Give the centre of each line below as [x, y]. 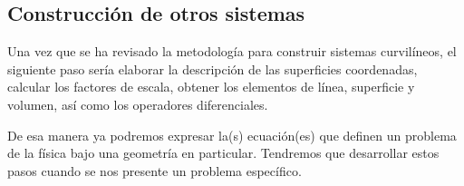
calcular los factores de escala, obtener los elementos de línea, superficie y [211, 87]
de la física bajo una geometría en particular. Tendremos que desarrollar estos [223, 153]
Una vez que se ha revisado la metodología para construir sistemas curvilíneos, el [232, 51]
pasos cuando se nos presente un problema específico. [155, 170]
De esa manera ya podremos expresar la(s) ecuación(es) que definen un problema [232, 135]
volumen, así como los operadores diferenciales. [138, 104]
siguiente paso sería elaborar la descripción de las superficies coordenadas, [213, 69]
